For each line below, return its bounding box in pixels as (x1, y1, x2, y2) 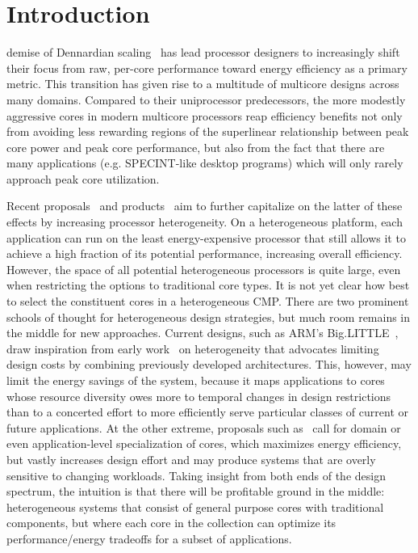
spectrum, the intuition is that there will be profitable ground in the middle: (6, 483, 385, 500)
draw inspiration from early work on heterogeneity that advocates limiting (6, 340, 379, 357)
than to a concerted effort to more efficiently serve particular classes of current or (6, 403, 408, 420)
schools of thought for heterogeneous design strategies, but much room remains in (6, 308, 411, 325)
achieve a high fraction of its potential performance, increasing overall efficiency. (6, 245, 403, 262)
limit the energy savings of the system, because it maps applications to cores (6, 372, 385, 388)
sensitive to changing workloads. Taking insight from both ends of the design (6, 466, 386, 483)
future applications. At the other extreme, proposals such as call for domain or (6, 419, 401, 436)
